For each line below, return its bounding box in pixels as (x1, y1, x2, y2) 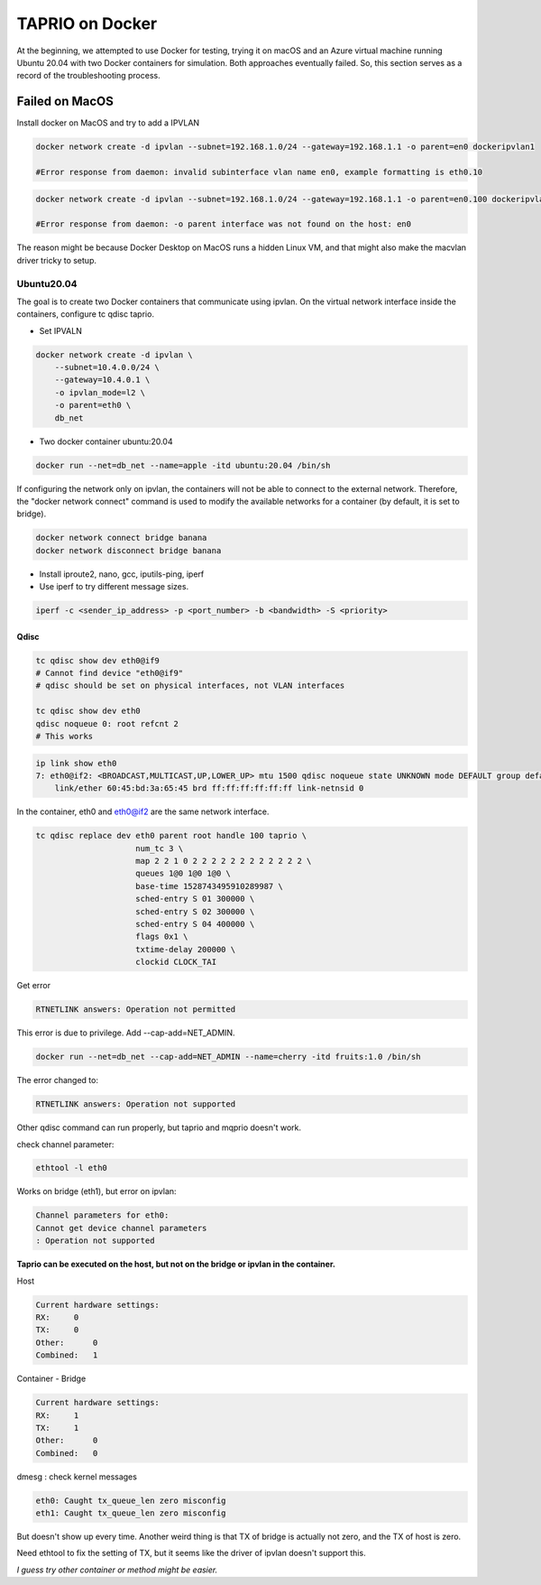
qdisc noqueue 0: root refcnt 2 (35, 718, 179, 728)
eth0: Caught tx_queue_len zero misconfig (35, 1495, 226, 1506)
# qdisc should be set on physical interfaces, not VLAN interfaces (35, 681, 345, 691)
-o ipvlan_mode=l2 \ (54, 387, 146, 397)
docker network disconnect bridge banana (35, 545, 222, 555)
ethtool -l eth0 (35, 1163, 108, 1173)
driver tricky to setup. (16, 255, 96, 265)
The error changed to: (16, 1075, 99, 1086)
